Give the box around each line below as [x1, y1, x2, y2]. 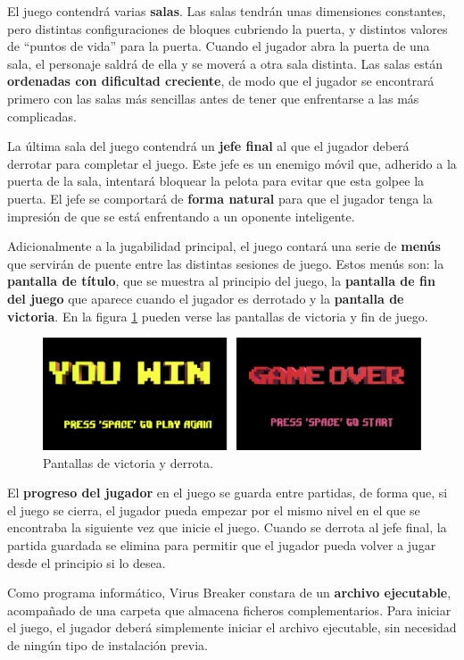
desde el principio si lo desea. [7, 553, 166, 572]
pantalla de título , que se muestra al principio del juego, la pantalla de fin [7, 272, 435, 290]
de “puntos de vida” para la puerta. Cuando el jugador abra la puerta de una [7, 37, 430, 55]
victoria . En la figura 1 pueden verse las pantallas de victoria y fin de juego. [7, 306, 428, 325]
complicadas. [7, 106, 77, 125]
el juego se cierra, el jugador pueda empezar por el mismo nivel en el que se [7, 500, 420, 519]
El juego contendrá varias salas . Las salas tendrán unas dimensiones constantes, [7, 2, 446, 20]
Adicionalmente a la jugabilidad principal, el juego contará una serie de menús [7, 237, 441, 255]
